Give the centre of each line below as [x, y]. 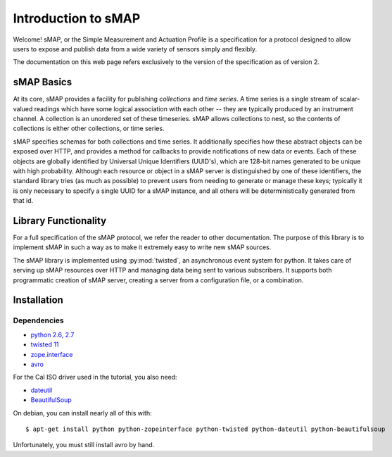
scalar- [350, 99]
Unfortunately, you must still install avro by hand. [84, 445]
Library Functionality [60, 221]
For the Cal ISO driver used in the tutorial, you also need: [95, 377]
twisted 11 [45, 344]
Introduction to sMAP [77, 18]
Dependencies [39, 320]
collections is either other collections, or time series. [89, 129]
